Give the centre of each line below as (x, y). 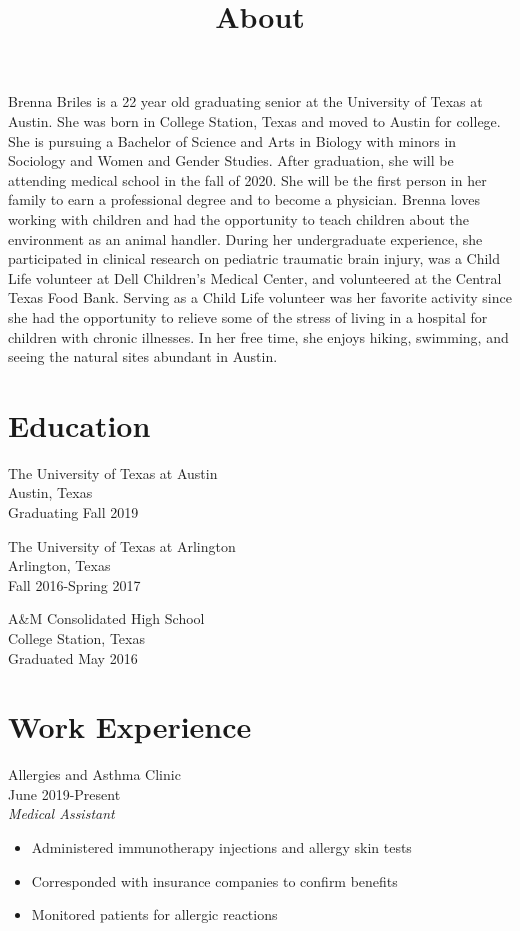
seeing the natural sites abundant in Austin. (143, 356)
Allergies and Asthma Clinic (94, 774)
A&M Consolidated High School (106, 618)
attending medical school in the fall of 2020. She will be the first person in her (247, 179)
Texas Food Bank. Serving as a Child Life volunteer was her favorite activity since (260, 297)
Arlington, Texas (59, 565)
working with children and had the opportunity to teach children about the (239, 218)
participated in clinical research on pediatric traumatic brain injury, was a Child (254, 258)
